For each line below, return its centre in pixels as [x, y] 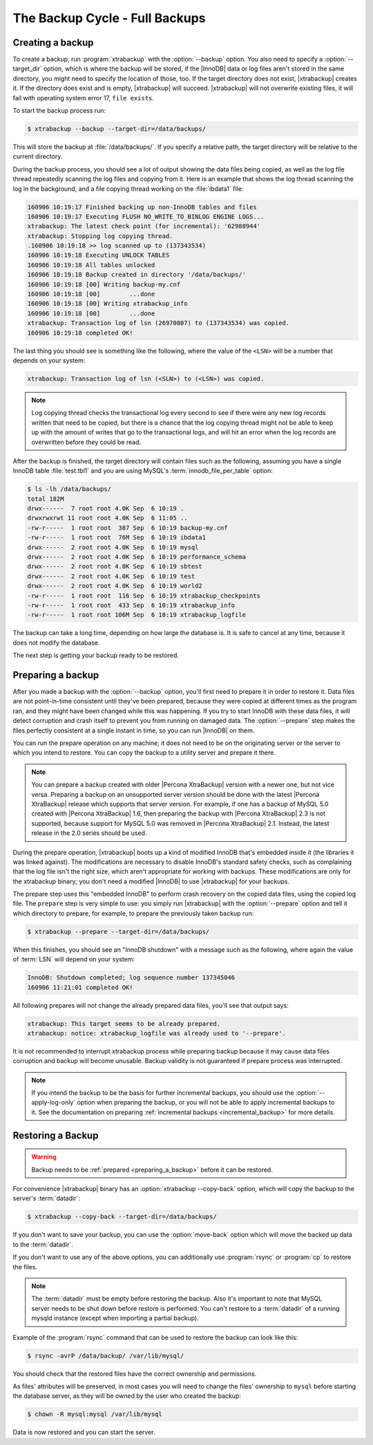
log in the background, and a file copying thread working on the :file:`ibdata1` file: [128, 188]
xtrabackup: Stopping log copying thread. [100, 236]
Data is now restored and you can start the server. [84, 1433]
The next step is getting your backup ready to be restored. [96, 655]
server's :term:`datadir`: [47, 1198]
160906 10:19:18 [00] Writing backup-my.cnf [104, 284]
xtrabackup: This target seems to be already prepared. [124, 1023]
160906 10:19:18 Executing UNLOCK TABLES [98, 255]
